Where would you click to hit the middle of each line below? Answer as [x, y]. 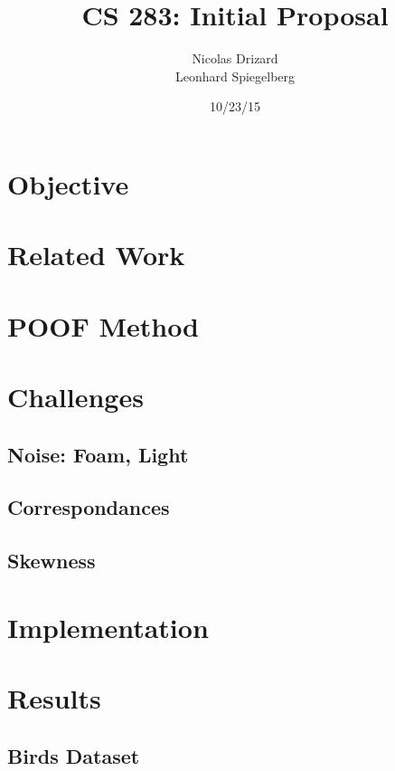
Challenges [75, 397]
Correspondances [89, 507]
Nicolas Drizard [235, 58]
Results [54, 698]
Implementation [108, 627]
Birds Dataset [74, 755]
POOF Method [103, 325]
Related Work [96, 255]
